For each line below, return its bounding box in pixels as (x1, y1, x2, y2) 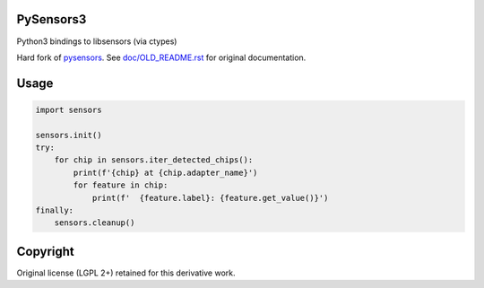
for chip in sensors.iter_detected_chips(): (54, 155, 254, 165)
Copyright (16, 243, 75, 259)
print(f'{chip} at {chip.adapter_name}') (73, 167, 258, 178)
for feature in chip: (73, 180, 169, 190)
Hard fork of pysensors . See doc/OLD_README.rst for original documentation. (16, 52, 307, 63)
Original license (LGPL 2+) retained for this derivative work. (16, 267, 237, 278)
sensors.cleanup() (54, 218, 135, 228)
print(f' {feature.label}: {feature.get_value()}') (91, 193, 329, 203)
